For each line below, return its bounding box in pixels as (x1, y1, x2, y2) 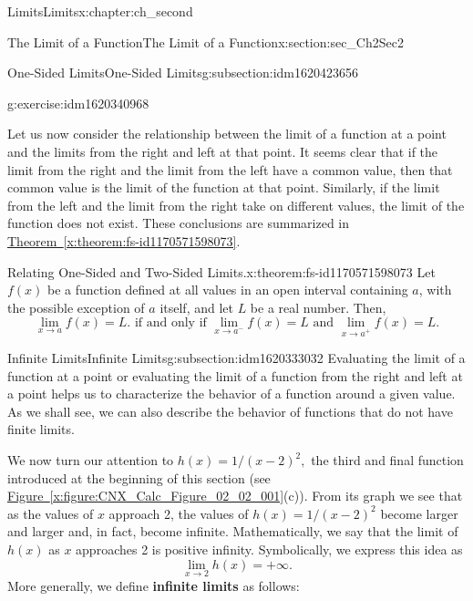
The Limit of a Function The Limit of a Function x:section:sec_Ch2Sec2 (7, 32, 404, 51)
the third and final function (311, 451, 464, 470)
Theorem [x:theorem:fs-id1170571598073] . (7, 231, 241, 250)
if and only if (134, 316, 207, 330)
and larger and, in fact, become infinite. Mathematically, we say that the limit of (7, 522, 458, 541)
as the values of (7, 503, 94, 523)
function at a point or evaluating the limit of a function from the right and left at (7, 366, 463, 385)
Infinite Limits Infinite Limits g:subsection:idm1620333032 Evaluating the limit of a (7, 348, 466, 368)
